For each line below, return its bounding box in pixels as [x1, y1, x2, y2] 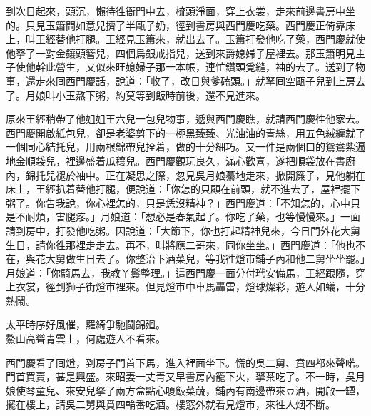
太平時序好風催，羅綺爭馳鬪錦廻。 [6, 317, 166, 332]
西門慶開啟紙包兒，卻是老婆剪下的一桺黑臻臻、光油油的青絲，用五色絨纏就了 [6, 125, 365, 140]
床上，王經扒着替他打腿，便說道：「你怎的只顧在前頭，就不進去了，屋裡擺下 [6, 181, 360, 196]
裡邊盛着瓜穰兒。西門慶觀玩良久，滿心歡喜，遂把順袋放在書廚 [65, 153, 355, 168]
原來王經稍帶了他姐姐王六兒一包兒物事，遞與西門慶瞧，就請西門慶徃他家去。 [6, 111, 365, 126]
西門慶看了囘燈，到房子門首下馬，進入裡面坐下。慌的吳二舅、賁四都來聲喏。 [6, 355, 365, 370]
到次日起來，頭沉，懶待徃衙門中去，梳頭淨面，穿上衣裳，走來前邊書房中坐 [6, 4, 355, 18]
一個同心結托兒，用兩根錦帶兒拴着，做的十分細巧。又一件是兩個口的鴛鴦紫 [6, 139, 355, 154]
